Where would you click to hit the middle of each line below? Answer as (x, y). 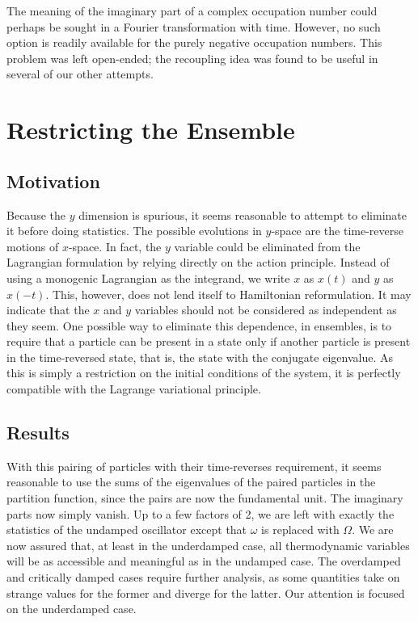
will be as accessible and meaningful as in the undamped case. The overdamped (204, 561)
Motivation (53, 181)
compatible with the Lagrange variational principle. (134, 389)
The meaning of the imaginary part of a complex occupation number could (192, 11)
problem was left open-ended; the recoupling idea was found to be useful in (192, 58)
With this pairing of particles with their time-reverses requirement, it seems (194, 466)
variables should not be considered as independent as (266, 310)
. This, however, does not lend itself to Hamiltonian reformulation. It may (228, 294)
